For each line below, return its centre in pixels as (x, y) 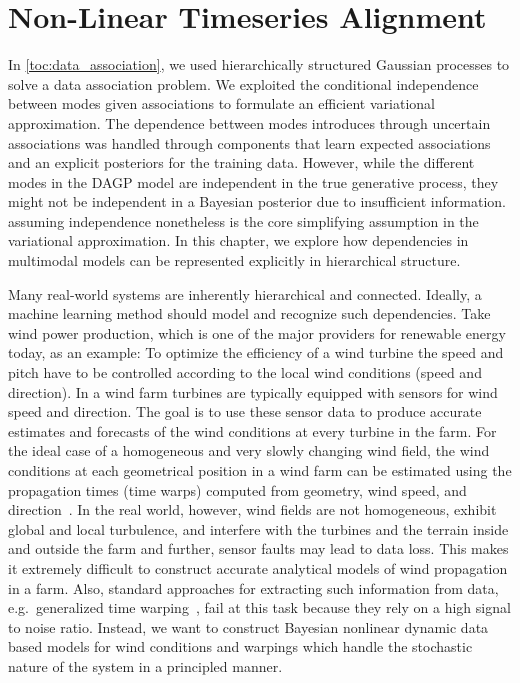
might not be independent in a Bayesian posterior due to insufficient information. (257, 201)
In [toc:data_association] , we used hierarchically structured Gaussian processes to (259, 64)
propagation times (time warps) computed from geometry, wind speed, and (237, 489)
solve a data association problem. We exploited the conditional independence (243, 83)
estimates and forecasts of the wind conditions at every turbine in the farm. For (252, 430)
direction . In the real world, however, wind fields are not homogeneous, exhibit (252, 509)
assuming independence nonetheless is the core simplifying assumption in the (243, 220)
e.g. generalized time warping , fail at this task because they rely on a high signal (259, 607)
